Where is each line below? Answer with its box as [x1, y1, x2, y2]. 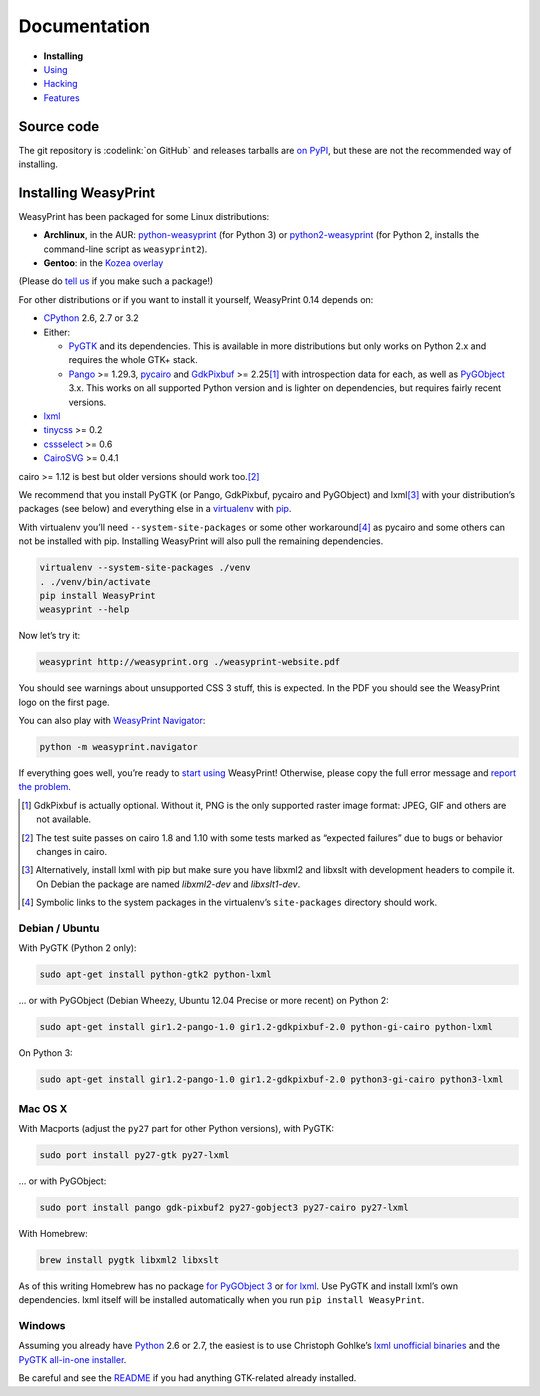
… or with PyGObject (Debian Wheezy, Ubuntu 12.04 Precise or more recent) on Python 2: [18, 995, 389, 1007]
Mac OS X [18, 1101, 68, 1115]
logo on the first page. [18, 696, 110, 708]
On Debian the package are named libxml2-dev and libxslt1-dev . [36, 878, 301, 890]
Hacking [43, 78, 79, 90]
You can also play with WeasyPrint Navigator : [18, 715, 206, 727]
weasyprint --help [39, 604, 130, 615]
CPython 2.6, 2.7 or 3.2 [43, 312, 139, 324]
